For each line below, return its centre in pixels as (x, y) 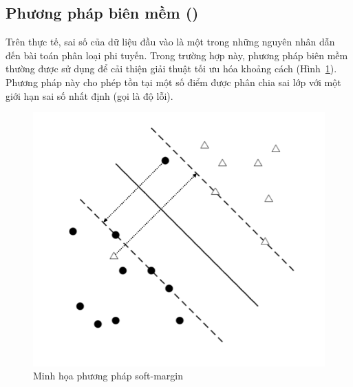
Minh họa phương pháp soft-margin (108, 376)
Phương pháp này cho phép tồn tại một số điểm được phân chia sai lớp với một (173, 82)
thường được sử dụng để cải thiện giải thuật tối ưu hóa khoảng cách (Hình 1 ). (171, 69)
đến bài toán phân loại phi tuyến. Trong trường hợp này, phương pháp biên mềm (177, 55)
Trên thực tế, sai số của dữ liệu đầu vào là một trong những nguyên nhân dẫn (170, 42)
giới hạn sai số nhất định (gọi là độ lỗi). (89, 95)
